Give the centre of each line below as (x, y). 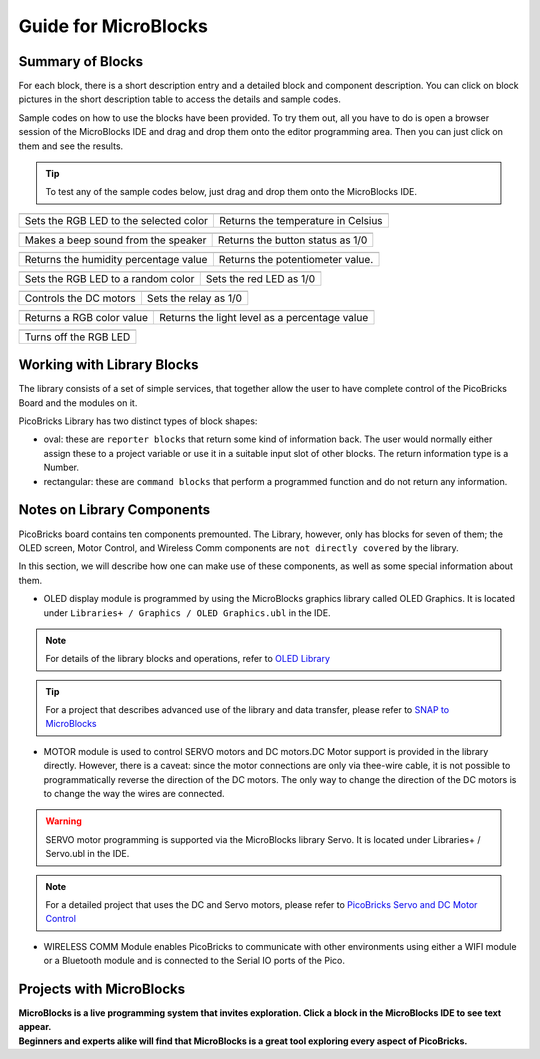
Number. (61, 467)
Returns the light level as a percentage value (263, 317)
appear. (35, 1027)
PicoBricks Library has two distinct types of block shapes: (138, 421)
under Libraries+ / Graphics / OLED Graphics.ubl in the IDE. (187, 612)
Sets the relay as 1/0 (194, 298)
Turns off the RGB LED (77, 337)
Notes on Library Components (114, 510)
